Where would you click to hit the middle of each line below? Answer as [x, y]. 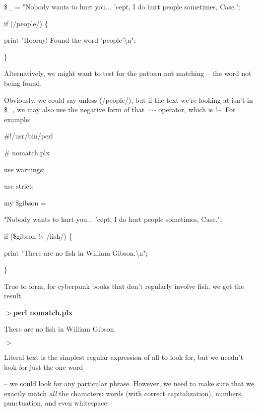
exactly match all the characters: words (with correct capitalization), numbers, [124, 393]
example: [18, 119]
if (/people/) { [26, 23]
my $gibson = [25, 202]
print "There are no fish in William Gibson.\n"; [76, 252]
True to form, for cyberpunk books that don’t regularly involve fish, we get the [124, 286]
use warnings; [25, 169]
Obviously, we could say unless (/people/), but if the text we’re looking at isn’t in [129, 100]
